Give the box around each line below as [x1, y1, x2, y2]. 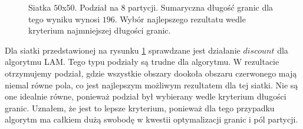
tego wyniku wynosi [28, 12, 100, 25]
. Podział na [74, 1, 118, 13]
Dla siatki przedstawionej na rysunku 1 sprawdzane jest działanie [5, 44, 241, 56]
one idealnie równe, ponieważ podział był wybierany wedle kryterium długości [5, 90, 286, 102]
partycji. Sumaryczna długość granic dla [128, 1, 274, 13]
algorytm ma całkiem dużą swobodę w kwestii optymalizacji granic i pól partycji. [5, 113, 298, 125]
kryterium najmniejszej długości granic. [28, 24, 171, 37]
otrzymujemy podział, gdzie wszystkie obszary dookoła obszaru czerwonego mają [5, 67, 297, 79]
